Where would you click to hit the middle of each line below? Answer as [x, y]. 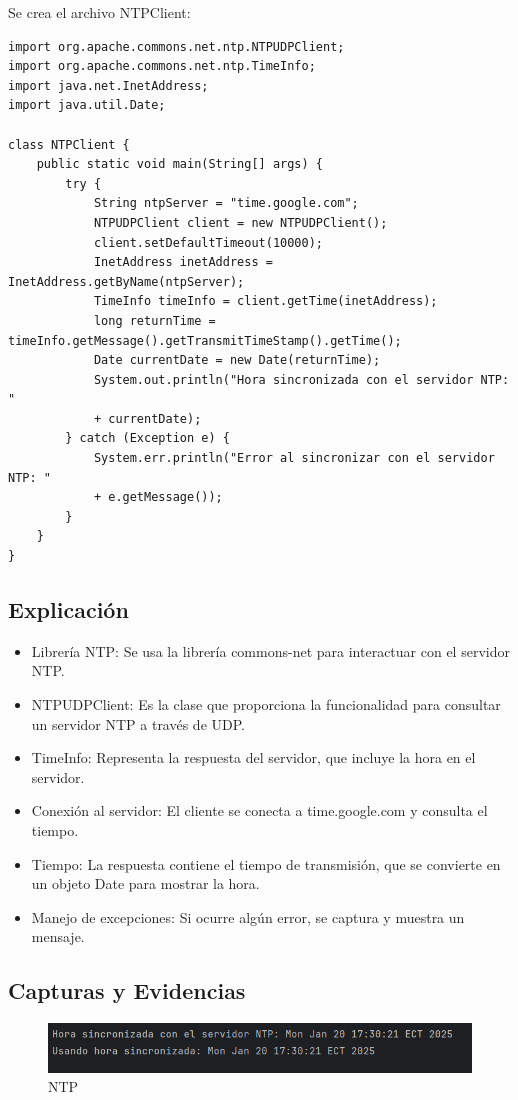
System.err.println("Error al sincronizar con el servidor [294, 458]
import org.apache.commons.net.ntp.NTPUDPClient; [176, 46]
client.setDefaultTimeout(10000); [208, 242]
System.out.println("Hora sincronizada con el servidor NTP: [301, 379]
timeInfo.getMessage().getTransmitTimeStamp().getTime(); [205, 340]
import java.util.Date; [87, 105]
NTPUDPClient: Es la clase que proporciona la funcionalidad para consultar [266, 704]
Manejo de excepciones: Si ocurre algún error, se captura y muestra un [248, 916]
